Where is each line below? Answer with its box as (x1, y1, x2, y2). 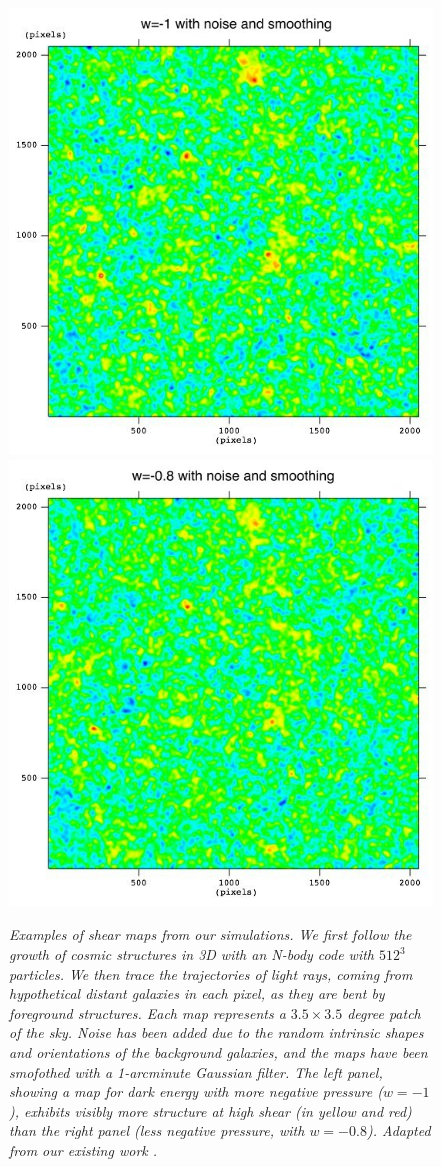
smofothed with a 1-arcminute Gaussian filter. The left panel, (9, 1061, 383, 1082)
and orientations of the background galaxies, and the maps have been (9, 1042, 428, 1062)
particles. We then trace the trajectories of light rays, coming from (9, 963, 413, 984)
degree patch (347, 1002, 421, 1023)
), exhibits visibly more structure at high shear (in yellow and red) (9, 1100, 412, 1121)
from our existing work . (9, 1139, 158, 1160)
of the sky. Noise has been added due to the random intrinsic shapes (9, 1022, 424, 1043)
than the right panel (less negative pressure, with (9, 1120, 305, 1141)
